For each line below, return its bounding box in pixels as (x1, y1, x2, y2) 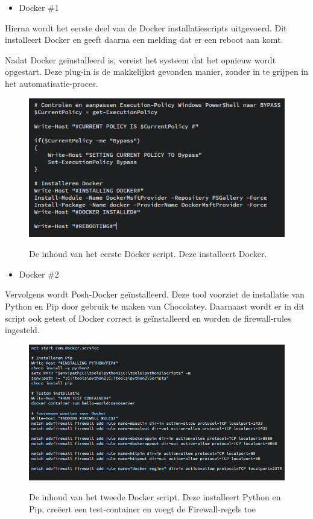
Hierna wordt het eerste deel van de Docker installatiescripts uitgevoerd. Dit (5, 21, 287, 34)
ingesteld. (5, 323, 40, 336)
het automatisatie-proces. (5, 77, 98, 89)
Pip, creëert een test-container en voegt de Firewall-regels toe (29, 502, 256, 515)
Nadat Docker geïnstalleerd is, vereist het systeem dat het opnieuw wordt (5, 53, 276, 66)
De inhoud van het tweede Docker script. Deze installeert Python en (29, 491, 281, 503)
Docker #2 (19, 267, 59, 280)
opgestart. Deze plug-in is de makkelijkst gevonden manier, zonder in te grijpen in (5, 65, 309, 78)
